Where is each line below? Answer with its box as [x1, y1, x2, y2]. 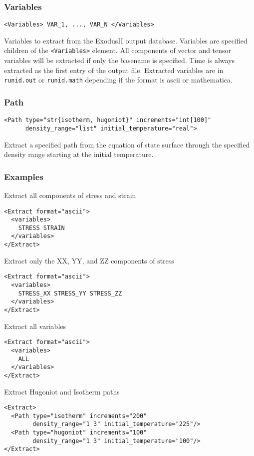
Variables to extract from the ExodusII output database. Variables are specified [4, 35, 248, 45]
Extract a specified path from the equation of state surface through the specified [4, 139, 250, 149]
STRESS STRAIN [18, 224, 65, 231]
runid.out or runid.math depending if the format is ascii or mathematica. [4, 74, 233, 85]
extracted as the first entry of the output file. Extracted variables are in [4, 64, 224, 75]
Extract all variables [4, 320, 66, 331]
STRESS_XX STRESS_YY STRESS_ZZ [18, 289, 122, 297]
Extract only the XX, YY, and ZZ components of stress [4, 255, 174, 265]
